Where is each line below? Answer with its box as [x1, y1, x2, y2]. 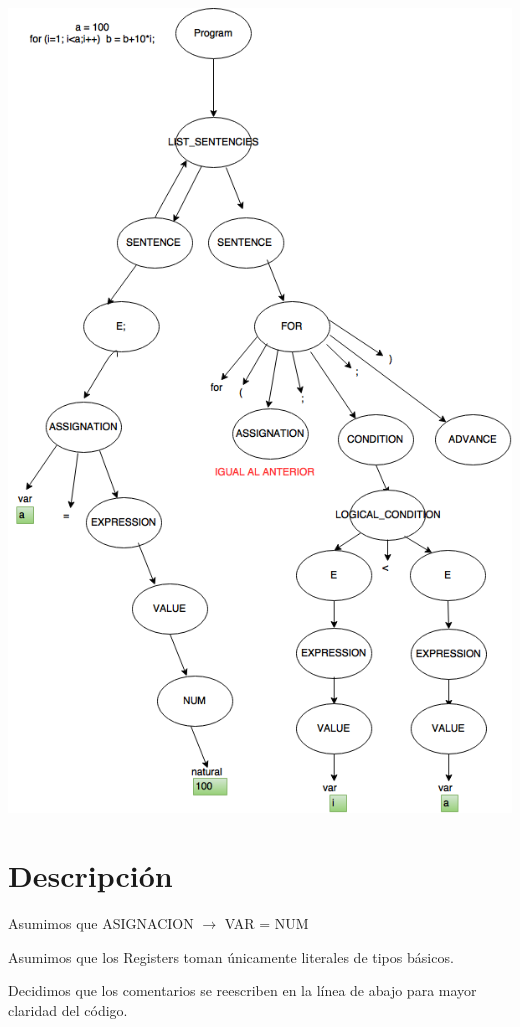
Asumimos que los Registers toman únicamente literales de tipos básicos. [8, 946, 454, 967]
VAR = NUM [224, 913, 309, 934]
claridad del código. [8, 1000, 128, 1021]
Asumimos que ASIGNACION [8, 913, 194, 934]
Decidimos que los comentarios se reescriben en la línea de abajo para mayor [8, 980, 477, 1001]
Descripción [8, 855, 173, 896]
